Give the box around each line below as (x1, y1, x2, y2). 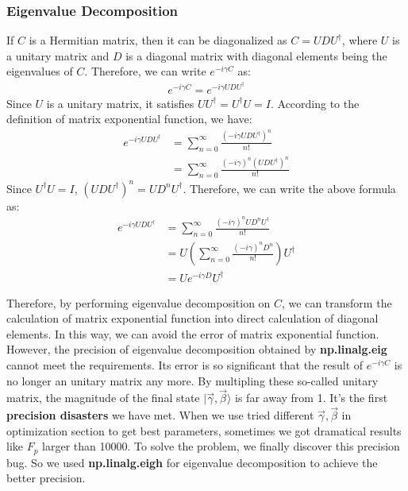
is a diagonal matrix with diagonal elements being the (125, 47, 387, 64)
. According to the (270, 95, 360, 111)
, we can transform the (282, 294, 392, 311)
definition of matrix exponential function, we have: (6, 110, 252, 127)
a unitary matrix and (6, 47, 110, 64)
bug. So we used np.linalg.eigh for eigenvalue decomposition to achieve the (6, 454, 378, 470)
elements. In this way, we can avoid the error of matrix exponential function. (6, 325, 379, 342)
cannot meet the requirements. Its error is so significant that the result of (6, 357, 364, 373)
